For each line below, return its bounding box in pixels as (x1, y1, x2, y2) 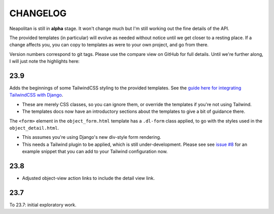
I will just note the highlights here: (9, 58, 80, 65)
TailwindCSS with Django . (9, 92, 63, 98)
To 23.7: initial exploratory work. (9, 201, 77, 208)
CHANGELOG (9, 8, 67, 19)
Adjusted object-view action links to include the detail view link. (22, 175, 155, 181)
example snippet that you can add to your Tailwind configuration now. (22, 148, 168, 155)
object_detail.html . (9, 125, 59, 131)
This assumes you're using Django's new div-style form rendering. (22, 134, 161, 140)
